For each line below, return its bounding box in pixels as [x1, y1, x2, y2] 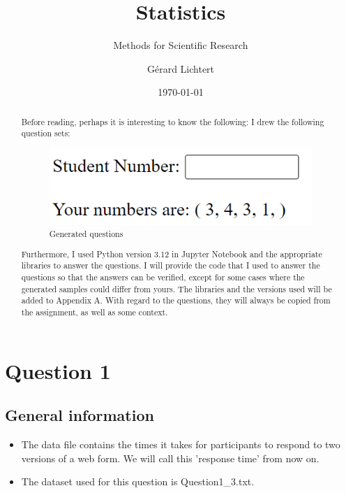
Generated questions [49, 228, 123, 240]
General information [5, 404, 154, 426]
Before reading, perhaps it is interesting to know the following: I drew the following [21, 115, 324, 127]
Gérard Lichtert [146, 61, 215, 76]
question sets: [21, 127, 70, 139]
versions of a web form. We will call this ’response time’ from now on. [21, 450, 319, 465]
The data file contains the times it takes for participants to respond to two [21, 437, 340, 452]
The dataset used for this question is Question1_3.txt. [21, 474, 255, 489]
